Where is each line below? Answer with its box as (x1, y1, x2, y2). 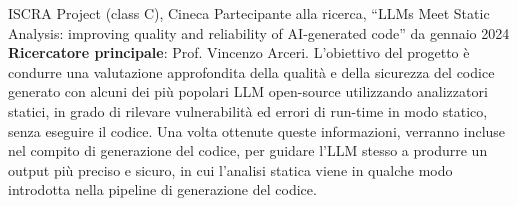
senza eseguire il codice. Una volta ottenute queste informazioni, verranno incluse (8, 120, 506, 141)
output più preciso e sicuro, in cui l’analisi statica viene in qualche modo (8, 159, 453, 180)
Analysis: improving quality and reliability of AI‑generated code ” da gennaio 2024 (8, 22, 510, 43)
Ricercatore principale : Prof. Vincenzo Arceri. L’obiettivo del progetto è (8, 42, 470, 63)
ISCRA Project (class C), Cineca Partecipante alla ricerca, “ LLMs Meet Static (8, 3, 490, 23)
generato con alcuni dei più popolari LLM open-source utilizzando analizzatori (8, 81, 488, 102)
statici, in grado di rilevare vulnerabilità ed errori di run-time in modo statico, (8, 100, 488, 121)
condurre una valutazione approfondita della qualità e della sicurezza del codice (8, 61, 495, 82)
